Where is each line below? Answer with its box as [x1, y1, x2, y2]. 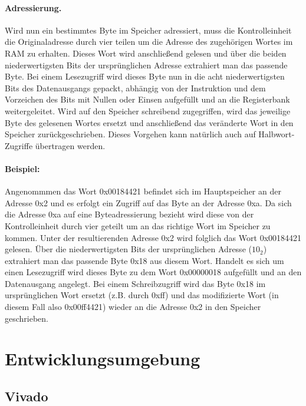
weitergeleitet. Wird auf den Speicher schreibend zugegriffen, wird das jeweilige [5, 104, 291, 117]
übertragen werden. [35, 139, 106, 151]
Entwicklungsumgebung [5, 346, 200, 371]
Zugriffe [5, 139, 33, 151]
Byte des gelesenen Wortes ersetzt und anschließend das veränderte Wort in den [5, 116, 294, 128]
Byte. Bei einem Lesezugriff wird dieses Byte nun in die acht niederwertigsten [5, 70, 285, 82]
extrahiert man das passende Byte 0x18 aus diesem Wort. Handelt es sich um [5, 254, 284, 266]
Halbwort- [258, 128, 295, 140]
